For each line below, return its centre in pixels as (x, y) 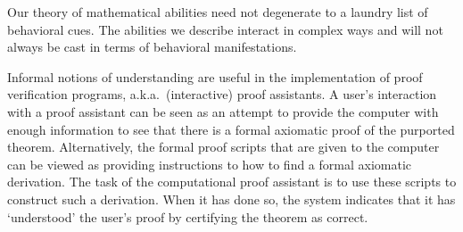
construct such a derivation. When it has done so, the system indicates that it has (231, 199)
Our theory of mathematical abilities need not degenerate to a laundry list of (218, 12)
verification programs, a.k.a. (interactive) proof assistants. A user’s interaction (222, 94)
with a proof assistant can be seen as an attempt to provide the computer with (223, 111)
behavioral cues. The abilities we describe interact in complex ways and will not (225, 29)
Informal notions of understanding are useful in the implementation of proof (215, 76)
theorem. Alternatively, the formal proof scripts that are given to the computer (223, 147)
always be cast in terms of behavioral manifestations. (152, 47)
